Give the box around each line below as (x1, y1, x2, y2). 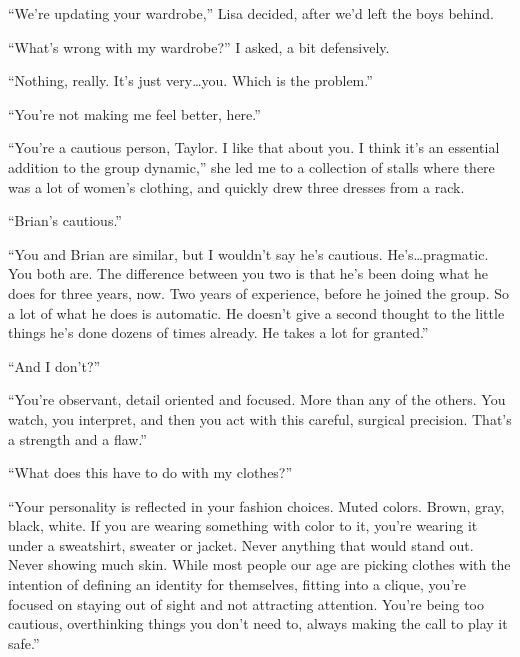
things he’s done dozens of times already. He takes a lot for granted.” (8, 322, 429, 343)
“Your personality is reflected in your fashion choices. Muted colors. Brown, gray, (8, 495, 505, 516)
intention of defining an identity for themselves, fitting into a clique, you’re (8, 574, 466, 595)
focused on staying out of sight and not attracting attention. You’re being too (8, 593, 484, 614)
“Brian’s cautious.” (8, 210, 122, 231)
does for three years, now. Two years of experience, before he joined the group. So (8, 282, 509, 303)
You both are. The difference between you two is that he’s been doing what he (8, 263, 489, 284)
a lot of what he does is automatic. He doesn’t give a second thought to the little (8, 302, 505, 323)
